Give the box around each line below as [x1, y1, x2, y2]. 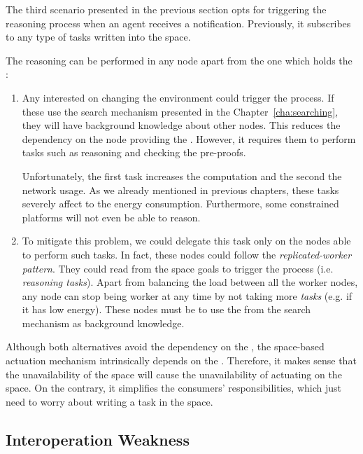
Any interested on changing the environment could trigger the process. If [22, 90, 334, 104]
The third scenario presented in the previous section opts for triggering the [6, 2, 327, 16]
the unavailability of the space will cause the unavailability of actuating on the [6, 366, 342, 381]
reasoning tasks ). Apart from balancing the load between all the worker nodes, [22, 275, 358, 289]
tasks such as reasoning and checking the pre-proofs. [22, 145, 246, 160]
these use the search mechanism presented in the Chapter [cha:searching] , [22, 104, 339, 118]
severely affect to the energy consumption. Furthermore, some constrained [22, 196, 339, 211]
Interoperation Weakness [6, 428, 190, 450]
